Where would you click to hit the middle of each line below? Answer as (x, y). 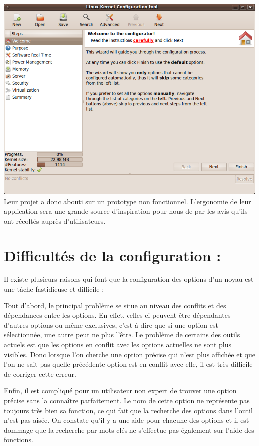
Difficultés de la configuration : (113, 255)
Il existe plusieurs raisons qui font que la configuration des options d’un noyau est (129, 279)
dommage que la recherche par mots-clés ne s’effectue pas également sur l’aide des (129, 429)
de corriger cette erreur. (40, 373)
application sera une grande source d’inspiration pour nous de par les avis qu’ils (126, 211)
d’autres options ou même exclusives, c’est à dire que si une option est (111, 325)
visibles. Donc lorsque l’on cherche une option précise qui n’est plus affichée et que (129, 354)
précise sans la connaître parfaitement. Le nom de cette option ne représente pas (127, 400)
